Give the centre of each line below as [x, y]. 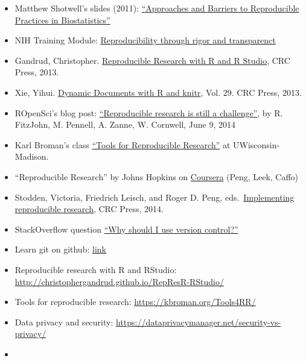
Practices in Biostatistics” [62, 20]
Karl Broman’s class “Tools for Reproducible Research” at [123, 144]
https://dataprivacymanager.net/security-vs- [198, 322]
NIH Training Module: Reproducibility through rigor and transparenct [145, 40]
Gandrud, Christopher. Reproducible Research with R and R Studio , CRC [152, 60]
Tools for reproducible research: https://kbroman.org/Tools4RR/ [135, 302]
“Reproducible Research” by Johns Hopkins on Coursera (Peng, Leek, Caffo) [157, 176]
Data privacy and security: [64, 322]
